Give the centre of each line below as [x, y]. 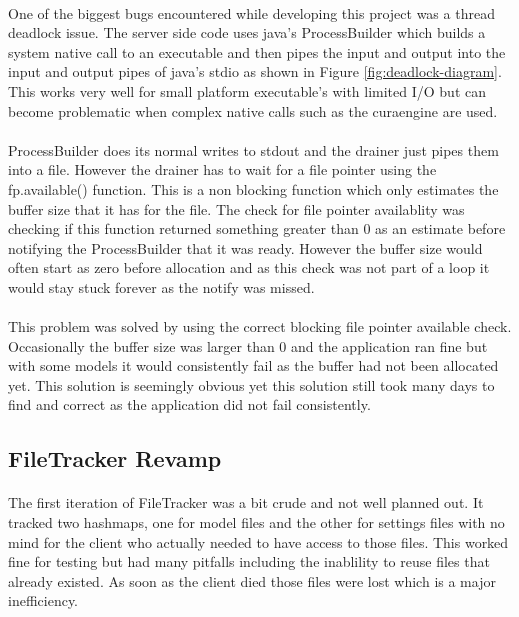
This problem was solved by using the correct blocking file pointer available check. [260, 326]
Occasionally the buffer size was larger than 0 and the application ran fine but [248, 345]
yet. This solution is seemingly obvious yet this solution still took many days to [251, 384]
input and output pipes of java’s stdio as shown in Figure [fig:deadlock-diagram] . [255, 71]
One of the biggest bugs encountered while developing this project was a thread [251, 12]
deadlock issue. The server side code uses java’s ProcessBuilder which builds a [247, 32]
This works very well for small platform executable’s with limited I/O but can [247, 90]
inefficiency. [43, 600]
